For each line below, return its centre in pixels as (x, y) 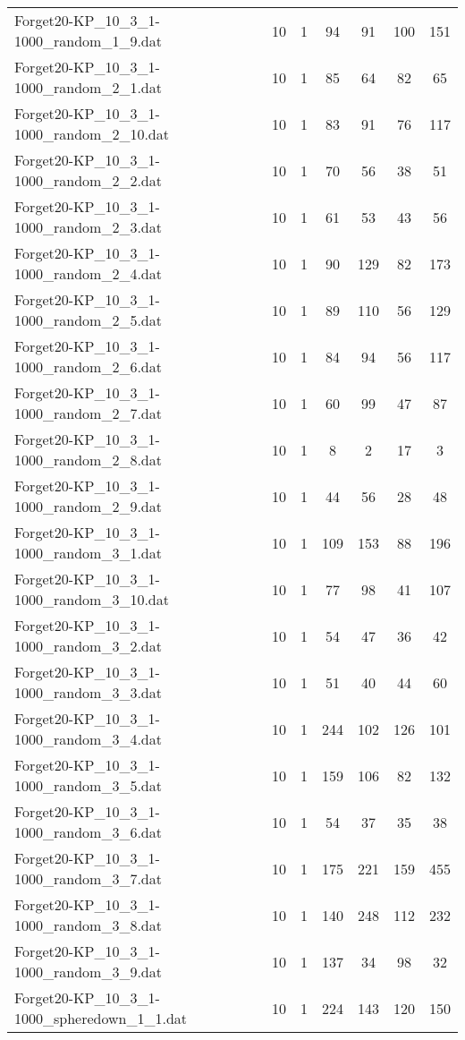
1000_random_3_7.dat (88, 878)
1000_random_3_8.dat (88, 925)
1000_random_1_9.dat (88, 41)
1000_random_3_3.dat (88, 692)
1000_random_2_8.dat (88, 460)
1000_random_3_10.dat (92, 599)
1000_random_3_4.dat (88, 739)
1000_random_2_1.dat (88, 87)
